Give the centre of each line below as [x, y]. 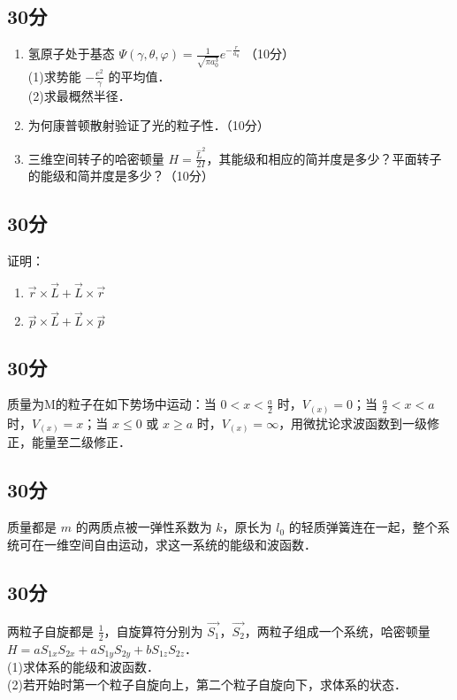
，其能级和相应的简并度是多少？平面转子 [324, 158]
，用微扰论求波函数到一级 [353, 423]
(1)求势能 [54, 76]
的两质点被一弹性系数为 [144, 527]
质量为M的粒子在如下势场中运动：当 [112, 404]
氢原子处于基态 [71, 54]
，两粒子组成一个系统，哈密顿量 [337, 631]
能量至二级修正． [81, 442]
